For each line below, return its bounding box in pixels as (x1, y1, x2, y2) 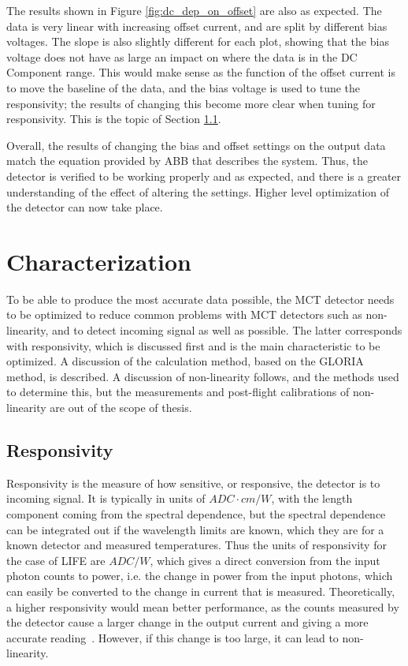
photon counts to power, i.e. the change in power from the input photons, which (6, 567, 393, 584)
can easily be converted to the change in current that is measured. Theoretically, (6, 582, 395, 599)
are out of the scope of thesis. (50, 399, 192, 415)
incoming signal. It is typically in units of (6, 490, 206, 507)
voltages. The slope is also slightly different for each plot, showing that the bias (6, 33, 389, 50)
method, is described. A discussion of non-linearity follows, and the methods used (6, 368, 399, 384)
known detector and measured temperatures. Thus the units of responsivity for (6, 537, 387, 553)
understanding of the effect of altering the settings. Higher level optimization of (6, 183, 390, 200)
